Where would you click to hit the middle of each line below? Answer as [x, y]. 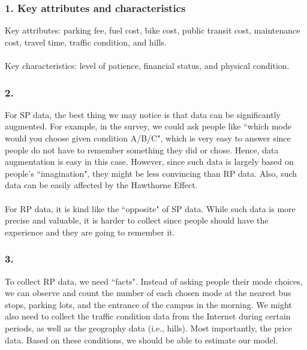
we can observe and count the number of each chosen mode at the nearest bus [148, 293]
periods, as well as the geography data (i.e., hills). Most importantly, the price [148, 328]
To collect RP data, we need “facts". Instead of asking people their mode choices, [154, 281]
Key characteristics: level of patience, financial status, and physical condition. [147, 65]
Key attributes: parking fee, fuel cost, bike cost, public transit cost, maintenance [153, 30]
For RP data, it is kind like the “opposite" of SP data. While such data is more [150, 208]
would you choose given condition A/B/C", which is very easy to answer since [148, 138]
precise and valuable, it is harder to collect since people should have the [137, 220]
